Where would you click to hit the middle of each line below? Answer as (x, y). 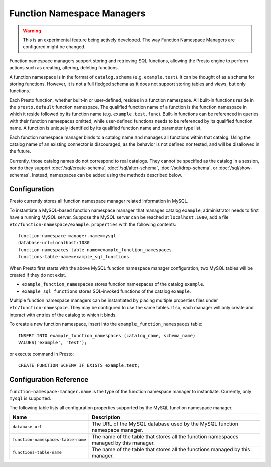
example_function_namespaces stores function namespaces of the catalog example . (113, 284)
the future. (20, 151)
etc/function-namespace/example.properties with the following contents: (93, 224)
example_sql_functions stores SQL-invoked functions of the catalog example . (106, 291)
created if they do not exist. (38, 275)
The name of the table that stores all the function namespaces (165, 436)
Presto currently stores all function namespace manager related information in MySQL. (99, 201)
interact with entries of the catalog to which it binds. (63, 315)
